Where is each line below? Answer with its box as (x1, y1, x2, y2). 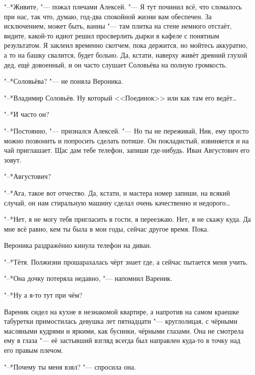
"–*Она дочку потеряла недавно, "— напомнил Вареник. (4, 273, 172, 283)
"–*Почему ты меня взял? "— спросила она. (4, 361, 136, 372)
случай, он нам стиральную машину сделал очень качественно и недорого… (4, 197, 230, 207)
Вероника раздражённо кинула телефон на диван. (4, 240, 152, 250)
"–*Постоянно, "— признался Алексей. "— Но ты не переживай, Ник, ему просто (4, 125, 249, 136)
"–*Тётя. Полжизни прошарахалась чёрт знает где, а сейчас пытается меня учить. (4, 256, 248, 267)
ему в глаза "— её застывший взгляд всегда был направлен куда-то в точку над (4, 335, 241, 345)
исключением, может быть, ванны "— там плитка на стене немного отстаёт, (4, 21, 232, 31)
